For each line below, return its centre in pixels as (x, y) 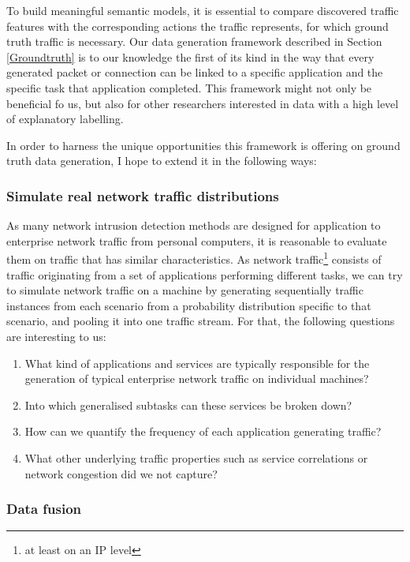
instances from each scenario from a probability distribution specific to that (189, 305)
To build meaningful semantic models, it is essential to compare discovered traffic (203, 10)
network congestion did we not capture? (121, 473)
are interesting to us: (56, 336)
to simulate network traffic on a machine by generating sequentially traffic (185, 290)
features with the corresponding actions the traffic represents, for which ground (198, 26)
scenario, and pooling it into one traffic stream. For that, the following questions (201, 321)
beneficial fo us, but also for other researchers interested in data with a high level (203, 103)
